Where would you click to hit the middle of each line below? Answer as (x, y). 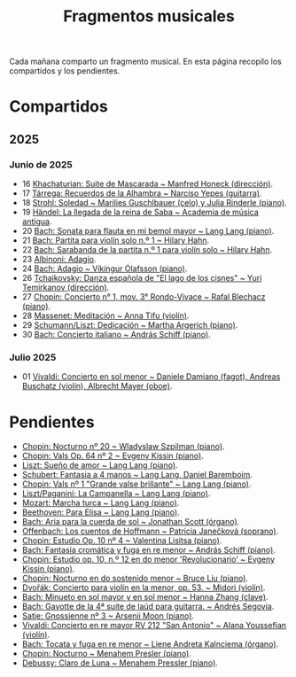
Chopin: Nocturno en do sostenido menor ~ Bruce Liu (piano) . (135, 579)
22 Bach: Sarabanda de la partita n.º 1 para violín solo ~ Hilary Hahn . (147, 250)
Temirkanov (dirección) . (66, 288)
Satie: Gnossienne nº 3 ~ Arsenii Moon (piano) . (108, 616)
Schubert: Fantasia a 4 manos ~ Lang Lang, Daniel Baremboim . (137, 475)
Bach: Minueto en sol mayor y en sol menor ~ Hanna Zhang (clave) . (145, 597)
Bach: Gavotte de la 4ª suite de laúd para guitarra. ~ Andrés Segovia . (148, 607)
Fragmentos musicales (149, 16)
